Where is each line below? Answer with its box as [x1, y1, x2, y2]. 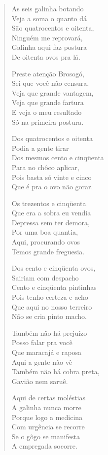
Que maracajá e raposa [11, 347, 82, 357]
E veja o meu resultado [11, 106, 82, 117]
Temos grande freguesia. [11, 246, 85, 256]
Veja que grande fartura [11, 97, 84, 107]
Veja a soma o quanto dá [11, 13, 87, 23]
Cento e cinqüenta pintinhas [11, 282, 97, 292]
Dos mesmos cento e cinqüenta [11, 152, 104, 163]
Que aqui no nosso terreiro [11, 301, 92, 312]
